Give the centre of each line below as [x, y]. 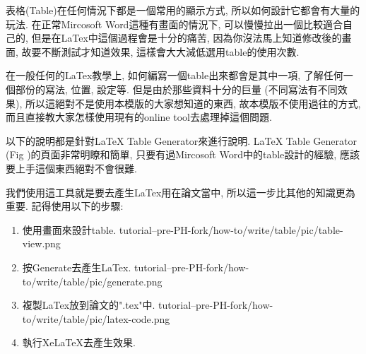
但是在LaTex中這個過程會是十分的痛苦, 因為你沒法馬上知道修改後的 [187, 38]
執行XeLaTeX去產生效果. [79, 342]
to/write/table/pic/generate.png [92, 281]
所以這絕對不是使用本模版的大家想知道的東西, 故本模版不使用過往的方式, [193, 103]
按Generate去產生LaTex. [77, 267]
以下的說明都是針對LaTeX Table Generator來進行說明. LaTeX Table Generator [181, 140]
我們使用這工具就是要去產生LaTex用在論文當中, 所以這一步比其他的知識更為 [181, 192]
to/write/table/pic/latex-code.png [96, 318]
